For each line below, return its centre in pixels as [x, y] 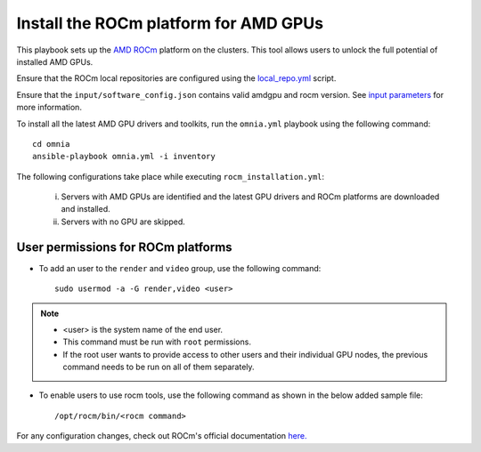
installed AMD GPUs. [55, 61]
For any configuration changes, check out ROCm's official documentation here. [162, 436]
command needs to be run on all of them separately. [159, 367]
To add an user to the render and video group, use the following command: [180, 268]
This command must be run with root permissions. [157, 342]
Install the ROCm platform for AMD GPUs [170, 23]
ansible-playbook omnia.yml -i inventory [124, 157]
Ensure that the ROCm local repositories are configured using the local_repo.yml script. [176, 78]
